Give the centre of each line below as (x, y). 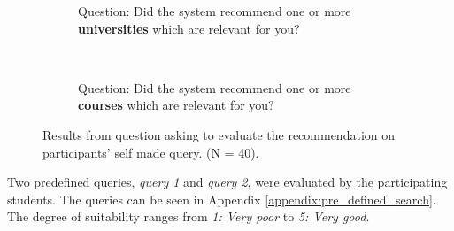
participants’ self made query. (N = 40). (151, 152)
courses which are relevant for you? (176, 105)
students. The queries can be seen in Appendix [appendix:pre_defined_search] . (222, 199)
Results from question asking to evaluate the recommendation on (219, 134)
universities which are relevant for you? (189, 28)
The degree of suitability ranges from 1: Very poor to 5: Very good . (189, 216)
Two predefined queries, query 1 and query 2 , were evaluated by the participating (227, 182)
